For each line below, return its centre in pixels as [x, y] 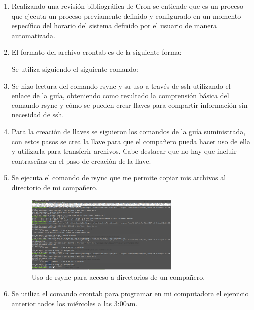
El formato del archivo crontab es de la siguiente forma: [97, 52]
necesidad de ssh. [38, 115]
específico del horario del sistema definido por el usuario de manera [114, 26]
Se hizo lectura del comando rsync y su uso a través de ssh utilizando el [121, 85]
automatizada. [33, 35]
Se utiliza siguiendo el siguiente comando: [75, 68]
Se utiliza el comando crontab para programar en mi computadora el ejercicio [130, 293]
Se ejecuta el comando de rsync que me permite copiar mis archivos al [119, 177]
